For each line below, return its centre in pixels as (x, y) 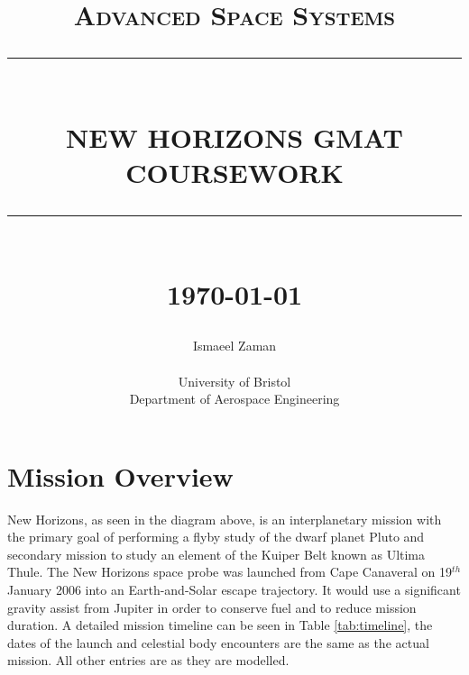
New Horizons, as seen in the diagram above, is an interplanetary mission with (225, 519)
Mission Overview (120, 475)
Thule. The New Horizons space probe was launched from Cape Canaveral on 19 (230, 572)
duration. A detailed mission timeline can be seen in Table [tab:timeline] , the (220, 625)
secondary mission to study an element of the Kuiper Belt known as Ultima (216, 554)
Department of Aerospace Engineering (234, 399)
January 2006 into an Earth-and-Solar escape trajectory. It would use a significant (234, 589)
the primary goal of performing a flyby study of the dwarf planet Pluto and (216, 537)
